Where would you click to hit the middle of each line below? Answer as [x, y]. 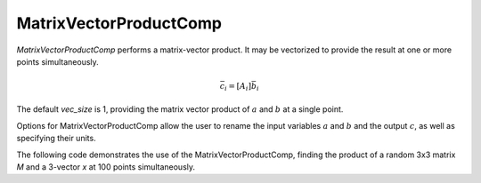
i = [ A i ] [238, 87]
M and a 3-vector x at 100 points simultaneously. [106, 167]
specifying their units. [57, 139]
